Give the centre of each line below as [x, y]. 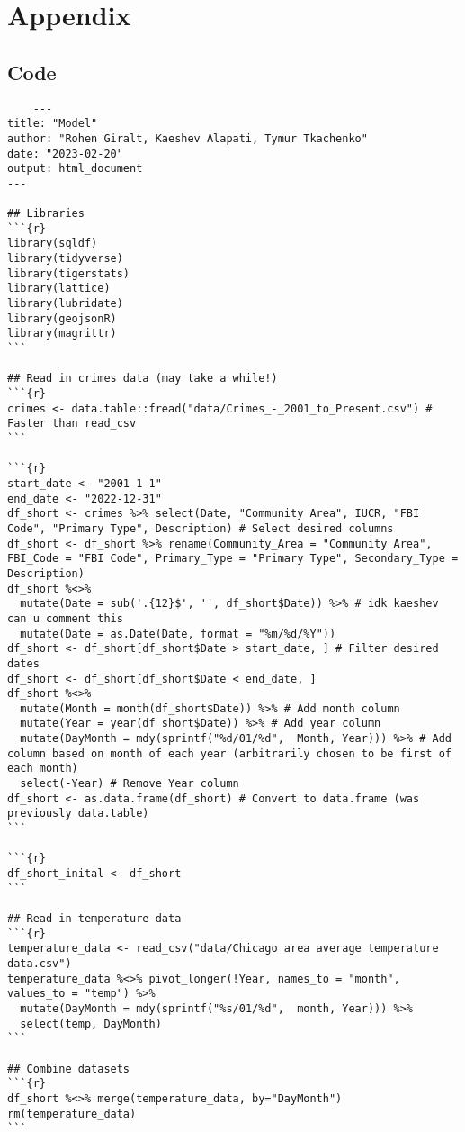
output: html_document [75, 169]
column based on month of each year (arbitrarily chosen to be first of [229, 753]
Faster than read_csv [72, 424]
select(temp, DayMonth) [91, 1023]
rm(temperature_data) [72, 1114]
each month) [43, 769]
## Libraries [46, 214]
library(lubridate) [65, 304]
